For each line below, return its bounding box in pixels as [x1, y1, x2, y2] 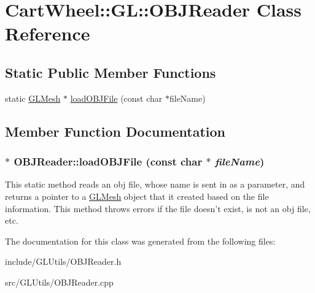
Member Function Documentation [5, 121, 226, 140]
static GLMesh [5, 91, 61, 104]
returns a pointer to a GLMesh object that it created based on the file [5, 189, 269, 202]
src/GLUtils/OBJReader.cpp [5, 275, 114, 288]
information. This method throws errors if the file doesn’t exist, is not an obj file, [5, 202, 311, 215]
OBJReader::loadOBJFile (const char [14, 154, 203, 169]
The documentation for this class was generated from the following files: [5, 234, 276, 247]
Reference [5, 21, 90, 46]
